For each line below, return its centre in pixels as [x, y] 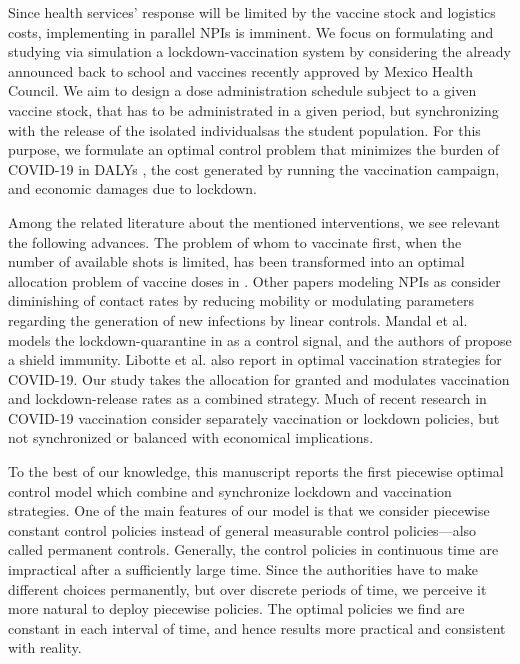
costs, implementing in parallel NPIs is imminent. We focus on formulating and [251, 31]
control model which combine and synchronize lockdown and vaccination [230, 490]
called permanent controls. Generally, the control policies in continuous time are [253, 549]
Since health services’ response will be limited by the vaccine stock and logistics [252, 12]
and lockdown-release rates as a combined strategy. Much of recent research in [247, 398]
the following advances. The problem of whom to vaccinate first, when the [235, 241]
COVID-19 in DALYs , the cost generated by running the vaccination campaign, [254, 168]
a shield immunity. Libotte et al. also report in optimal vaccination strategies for [255, 359]
